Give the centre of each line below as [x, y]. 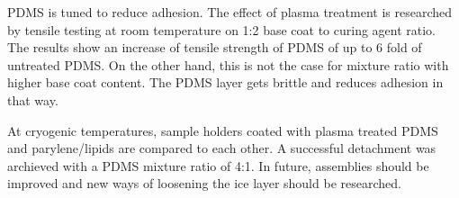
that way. [33, 99]
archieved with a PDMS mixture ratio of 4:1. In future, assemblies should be [218, 165]
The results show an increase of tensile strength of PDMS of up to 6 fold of [215, 47]
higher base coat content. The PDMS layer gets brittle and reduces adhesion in [225, 82]
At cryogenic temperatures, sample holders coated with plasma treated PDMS [223, 130]
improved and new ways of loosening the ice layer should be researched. [204, 183]
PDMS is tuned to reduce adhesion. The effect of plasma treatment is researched [229, 12]
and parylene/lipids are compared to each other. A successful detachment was [222, 148]
